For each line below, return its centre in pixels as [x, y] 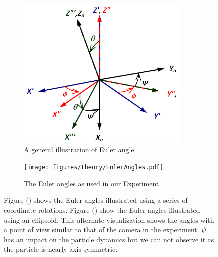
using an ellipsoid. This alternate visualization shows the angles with [109, 219]
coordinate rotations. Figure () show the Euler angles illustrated [102, 209]
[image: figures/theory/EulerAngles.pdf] [94, 167]
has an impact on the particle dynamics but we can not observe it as [109, 239]
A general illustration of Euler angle [79, 149]
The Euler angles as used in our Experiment [92, 183]
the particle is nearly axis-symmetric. [61, 249]
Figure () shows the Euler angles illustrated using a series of [96, 200]
